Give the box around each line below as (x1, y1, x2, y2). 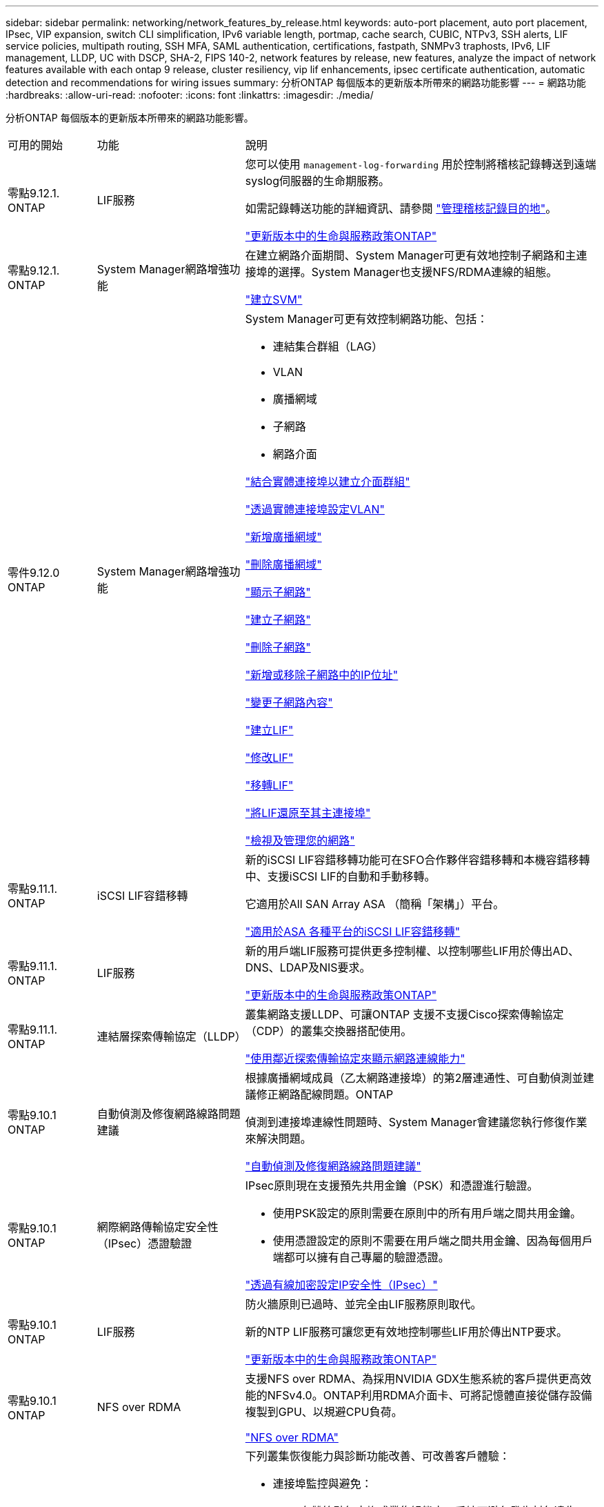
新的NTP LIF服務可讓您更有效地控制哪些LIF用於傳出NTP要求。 (245, 1325, 568, 1339)
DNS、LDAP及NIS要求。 (245, 961, 371, 974)
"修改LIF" (245, 751, 294, 765)
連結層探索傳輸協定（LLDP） (97, 1030, 246, 1043)
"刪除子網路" (245, 640, 311, 654)
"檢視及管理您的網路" (245, 834, 355, 847)
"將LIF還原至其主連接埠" (245, 806, 371, 820)
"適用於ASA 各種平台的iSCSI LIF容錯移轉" (245, 925, 461, 938)
